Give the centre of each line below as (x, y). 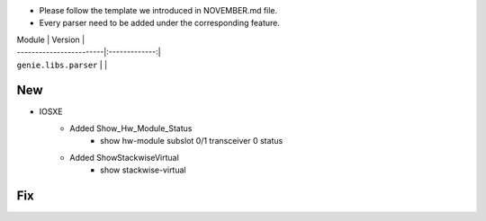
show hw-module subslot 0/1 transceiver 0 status (192, 141)
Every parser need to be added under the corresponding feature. (160, 23)
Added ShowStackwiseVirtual (124, 157)
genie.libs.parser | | (62, 65)
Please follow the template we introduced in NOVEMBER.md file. (158, 10)
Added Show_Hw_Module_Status (131, 128)
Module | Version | (51, 40)
